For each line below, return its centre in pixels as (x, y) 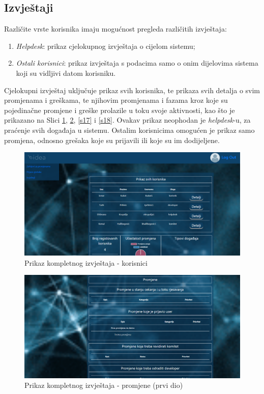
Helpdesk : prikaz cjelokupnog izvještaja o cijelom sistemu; (106, 46)
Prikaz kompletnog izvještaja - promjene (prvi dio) (104, 385)
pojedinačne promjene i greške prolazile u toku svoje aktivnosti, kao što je (120, 110)
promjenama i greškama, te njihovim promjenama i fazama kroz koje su (116, 100)
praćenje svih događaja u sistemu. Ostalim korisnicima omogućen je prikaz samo (129, 130)
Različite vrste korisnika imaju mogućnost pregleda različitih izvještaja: (115, 29)
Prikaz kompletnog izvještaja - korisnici (86, 262)
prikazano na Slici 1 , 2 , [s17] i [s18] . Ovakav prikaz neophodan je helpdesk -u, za (127, 120)
